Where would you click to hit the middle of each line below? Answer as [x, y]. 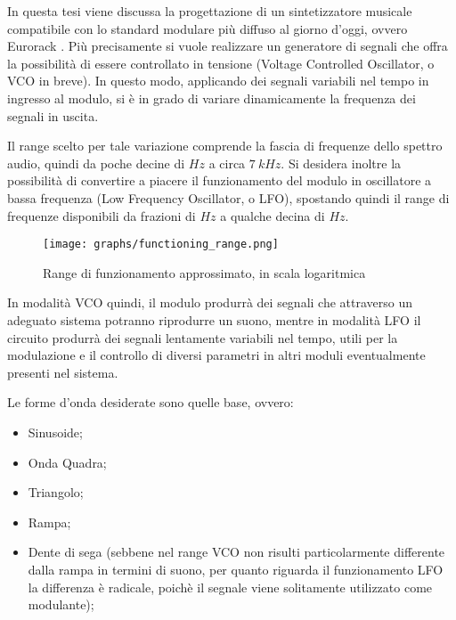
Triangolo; [56, 492]
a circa [227, 163]
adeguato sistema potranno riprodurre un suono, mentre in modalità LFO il [214, 319]
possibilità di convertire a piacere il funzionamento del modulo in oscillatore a [220, 180]
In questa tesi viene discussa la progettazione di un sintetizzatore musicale [210, 11]
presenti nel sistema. [63, 372]
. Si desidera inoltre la [341, 163]
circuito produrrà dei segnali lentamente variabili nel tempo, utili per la [203, 337]
